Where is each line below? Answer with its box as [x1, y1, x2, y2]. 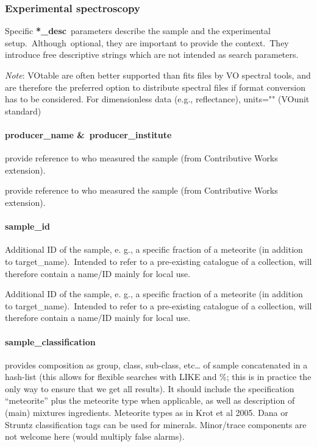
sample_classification [5, 335, 96, 348]
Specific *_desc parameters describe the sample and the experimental [5, 24, 271, 37]
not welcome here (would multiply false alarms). [5, 430, 185, 443]
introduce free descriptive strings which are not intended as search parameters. [5, 48, 299, 61]
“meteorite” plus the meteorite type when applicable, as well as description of [5, 394, 295, 407]
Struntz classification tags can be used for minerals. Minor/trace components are [5, 418, 307, 431]
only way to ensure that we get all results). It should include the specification [5, 382, 294, 395]
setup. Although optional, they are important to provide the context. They [5, 36, 289, 49]
